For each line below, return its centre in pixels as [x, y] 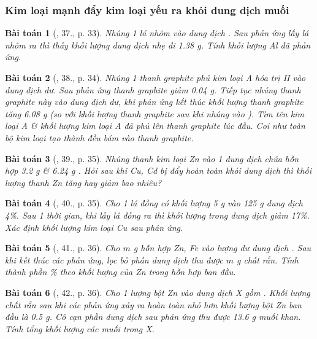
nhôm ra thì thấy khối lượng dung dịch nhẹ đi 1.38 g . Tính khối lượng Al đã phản [158, 45]
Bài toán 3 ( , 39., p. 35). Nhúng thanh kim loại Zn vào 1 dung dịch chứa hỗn [152, 158]
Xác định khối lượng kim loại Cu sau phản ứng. [94, 227]
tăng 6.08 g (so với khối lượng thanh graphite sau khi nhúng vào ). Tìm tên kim [155, 113]
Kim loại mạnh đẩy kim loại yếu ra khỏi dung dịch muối [147, 10]
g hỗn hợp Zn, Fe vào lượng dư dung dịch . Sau [222, 248]
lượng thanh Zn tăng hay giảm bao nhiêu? [83, 182]
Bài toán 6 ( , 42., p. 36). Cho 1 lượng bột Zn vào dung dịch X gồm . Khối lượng [158, 292]
